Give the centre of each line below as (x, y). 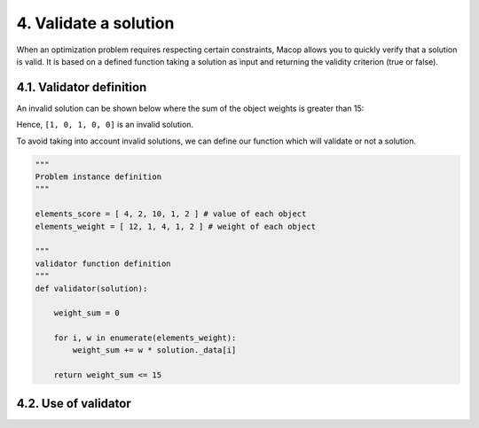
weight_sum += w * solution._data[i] (154, 350)
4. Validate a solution (95, 23)
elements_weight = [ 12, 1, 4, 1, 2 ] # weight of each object (176, 226)
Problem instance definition (98, 177)
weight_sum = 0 (86, 313)
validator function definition (103, 263)
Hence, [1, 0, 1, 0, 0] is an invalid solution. (105, 125)
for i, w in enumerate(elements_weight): (145, 338)
